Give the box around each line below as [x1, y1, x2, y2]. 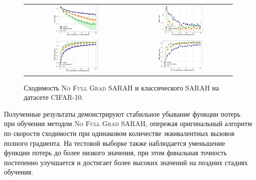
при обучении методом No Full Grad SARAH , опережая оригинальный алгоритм [4, 118, 252, 129]
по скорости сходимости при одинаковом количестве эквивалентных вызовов [4, 128, 235, 138]
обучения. [4, 167, 34, 177]
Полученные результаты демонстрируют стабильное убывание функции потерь [4, 108, 241, 119]
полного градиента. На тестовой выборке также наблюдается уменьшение [4, 137, 225, 148]
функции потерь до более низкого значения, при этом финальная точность [4, 147, 227, 158]
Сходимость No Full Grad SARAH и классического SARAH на [24, 82, 219, 92]
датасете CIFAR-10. [24, 92, 84, 102]
